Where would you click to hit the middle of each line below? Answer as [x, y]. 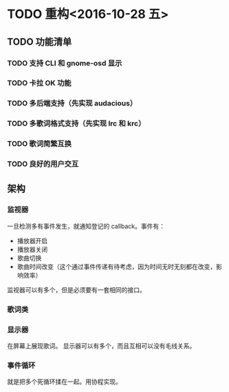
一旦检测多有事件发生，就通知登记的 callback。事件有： [86, 226]
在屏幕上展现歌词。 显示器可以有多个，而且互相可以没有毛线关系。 [101, 346]
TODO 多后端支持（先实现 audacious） [72, 103]
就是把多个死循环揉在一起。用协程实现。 [64, 382]
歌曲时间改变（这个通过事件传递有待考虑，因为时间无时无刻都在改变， [117, 267]
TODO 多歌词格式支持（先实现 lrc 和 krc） [76, 123]
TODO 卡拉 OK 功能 [39, 83]
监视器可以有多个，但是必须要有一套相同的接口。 [76, 289]
